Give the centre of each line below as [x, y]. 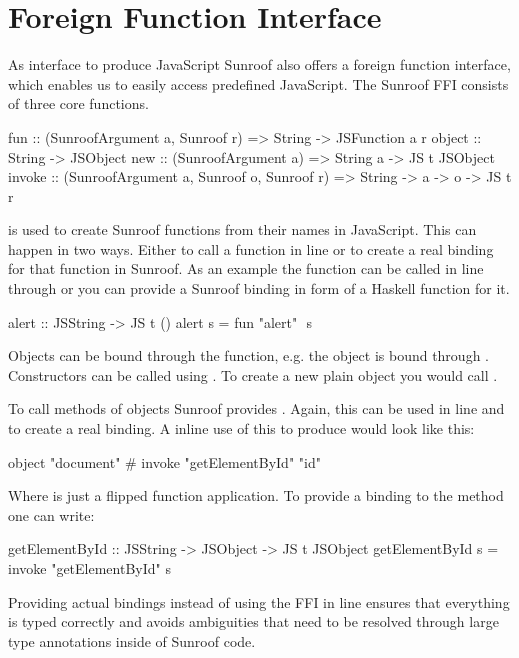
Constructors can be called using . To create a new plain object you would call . [253, 374]
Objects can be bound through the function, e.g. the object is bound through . [248, 355]
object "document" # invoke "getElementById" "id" [164, 461]
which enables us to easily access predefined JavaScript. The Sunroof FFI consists [258, 83]
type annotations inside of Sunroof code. [132, 640]
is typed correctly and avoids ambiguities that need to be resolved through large [253, 621]
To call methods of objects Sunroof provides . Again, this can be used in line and [256, 408]
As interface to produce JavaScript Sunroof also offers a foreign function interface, [259, 64]
